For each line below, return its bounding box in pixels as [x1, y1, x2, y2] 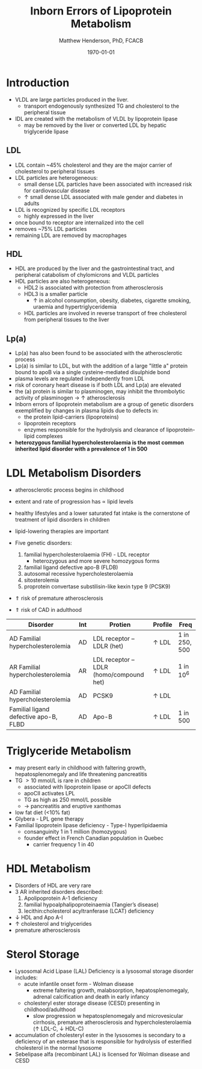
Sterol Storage [6, 947, 80, 961]
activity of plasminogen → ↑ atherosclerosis [14, 394, 125, 401]
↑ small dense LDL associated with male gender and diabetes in [23, 193, 183, 200]
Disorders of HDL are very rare [14, 881, 91, 889]
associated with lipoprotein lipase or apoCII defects [23, 783, 151, 790]
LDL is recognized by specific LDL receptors [14, 206, 125, 213]
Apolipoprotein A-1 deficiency [23, 895, 98, 902]
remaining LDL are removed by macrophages [14, 232, 127, 239]
